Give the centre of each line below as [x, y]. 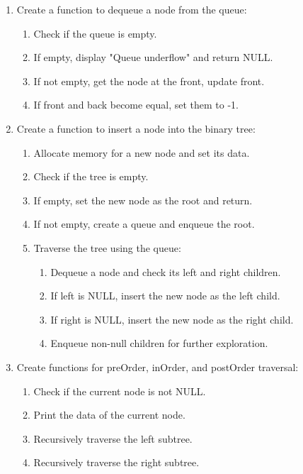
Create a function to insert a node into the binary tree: [136, 128]
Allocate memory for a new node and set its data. [142, 152]
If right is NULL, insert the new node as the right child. [172, 319]
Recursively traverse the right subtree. [116, 462]
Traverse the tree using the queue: [107, 247]
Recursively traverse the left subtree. [113, 438]
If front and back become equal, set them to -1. [136, 105]
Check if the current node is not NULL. [120, 391]
